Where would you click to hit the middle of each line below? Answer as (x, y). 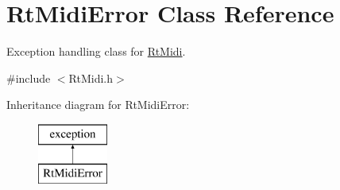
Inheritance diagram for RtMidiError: (98, 105)
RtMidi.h (91, 78)
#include (29, 78)
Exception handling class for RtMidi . (96, 51)
